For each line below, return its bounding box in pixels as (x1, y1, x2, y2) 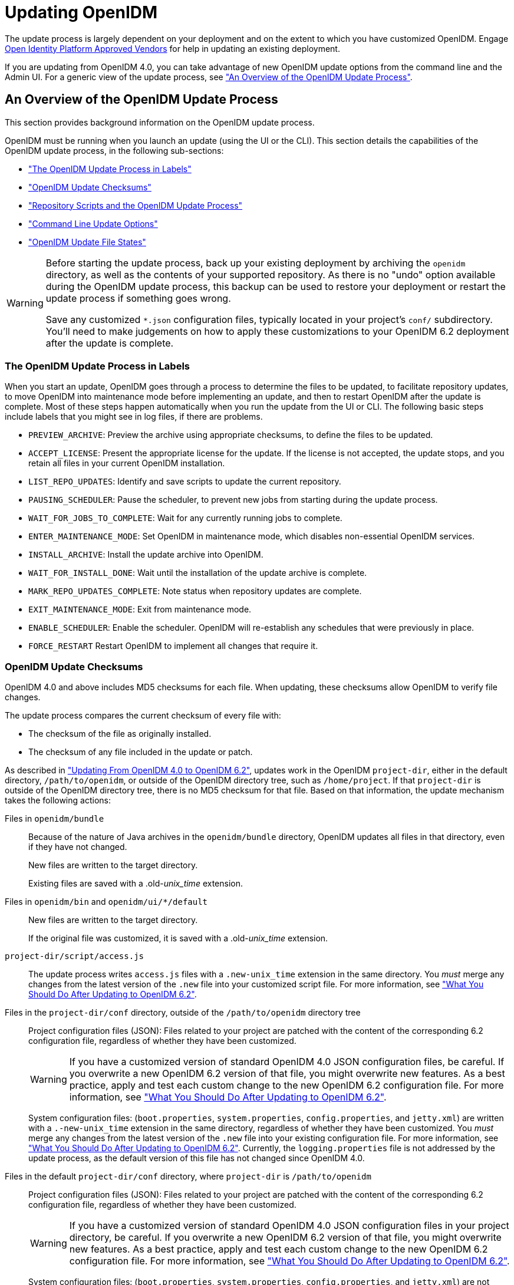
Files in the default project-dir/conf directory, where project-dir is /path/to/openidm (5, 1171, 371, 1182)
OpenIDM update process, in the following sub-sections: (5, 145, 224, 156)
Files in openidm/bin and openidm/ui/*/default (5, 897, 208, 907)
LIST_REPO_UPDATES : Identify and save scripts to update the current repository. (28, 476, 341, 487)
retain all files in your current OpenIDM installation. (28, 458, 225, 469)
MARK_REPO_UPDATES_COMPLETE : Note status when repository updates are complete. (28, 586, 362, 597)
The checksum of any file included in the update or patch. (28, 747, 253, 757)
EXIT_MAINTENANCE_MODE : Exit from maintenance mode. (28, 604, 252, 615)
